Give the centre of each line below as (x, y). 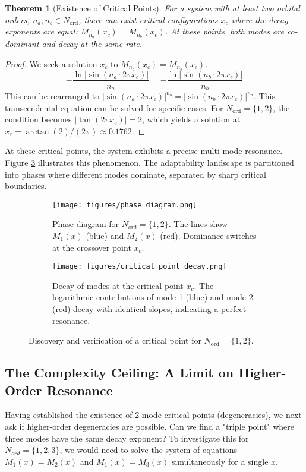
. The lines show (198, 224)
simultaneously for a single (220, 461)
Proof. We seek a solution (51, 63)
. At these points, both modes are (224, 31)
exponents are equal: (41, 31)
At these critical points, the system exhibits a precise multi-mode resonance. (144, 151)
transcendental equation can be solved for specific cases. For (114, 107)
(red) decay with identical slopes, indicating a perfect (149, 309)
